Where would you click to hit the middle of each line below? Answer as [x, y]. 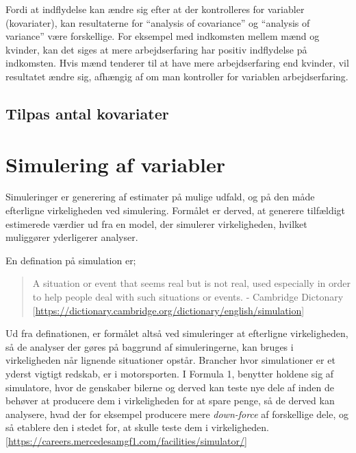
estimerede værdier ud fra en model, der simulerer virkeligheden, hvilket [156, 223]
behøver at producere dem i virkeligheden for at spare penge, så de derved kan [170, 400]
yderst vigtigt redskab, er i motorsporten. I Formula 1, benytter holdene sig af [170, 373]
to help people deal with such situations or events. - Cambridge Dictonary [188, 297]
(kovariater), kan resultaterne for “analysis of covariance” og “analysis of [158, 22]
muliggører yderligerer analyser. [72, 237]
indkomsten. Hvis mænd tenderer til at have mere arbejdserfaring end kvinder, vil [177, 63]
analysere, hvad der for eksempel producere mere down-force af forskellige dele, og [177, 414]
